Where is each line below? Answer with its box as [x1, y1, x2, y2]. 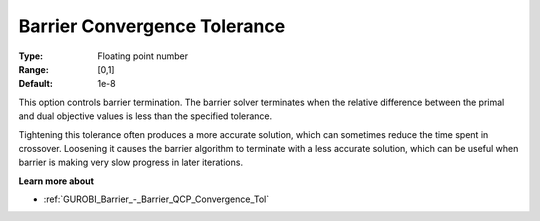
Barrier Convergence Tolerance [18, 15, 286, 37]
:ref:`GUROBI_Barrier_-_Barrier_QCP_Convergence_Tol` [43, 193, 270, 205]
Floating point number [97, 50, 189, 62]
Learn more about [18, 175, 95, 187]
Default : [18, 78, 54, 90]
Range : [18, 63, 49, 75]
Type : [18, 50, 44, 62]
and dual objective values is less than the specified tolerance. [18, 110, 273, 122]
